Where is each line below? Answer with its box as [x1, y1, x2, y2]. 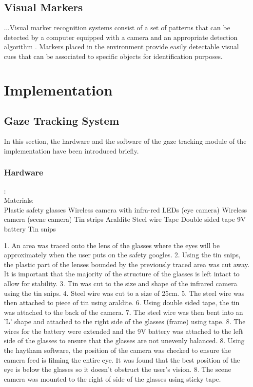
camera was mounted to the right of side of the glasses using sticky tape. [4, 373, 221, 384]
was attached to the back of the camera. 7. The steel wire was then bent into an [4, 307, 243, 317]
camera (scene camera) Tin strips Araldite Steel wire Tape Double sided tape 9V [4, 214, 246, 224]
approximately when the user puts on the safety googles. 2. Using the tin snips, [4, 250, 241, 260]
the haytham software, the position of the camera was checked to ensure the [4, 345, 231, 355]
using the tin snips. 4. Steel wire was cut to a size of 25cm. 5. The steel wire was [4, 288, 245, 298]
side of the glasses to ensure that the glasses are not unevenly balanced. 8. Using [4, 335, 245, 346]
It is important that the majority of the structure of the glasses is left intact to [4, 269, 240, 279]
